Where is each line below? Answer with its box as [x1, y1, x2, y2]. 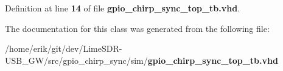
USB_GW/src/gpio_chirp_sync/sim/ [5, 54, 148, 66]
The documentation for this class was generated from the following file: [5, 22, 270, 34]
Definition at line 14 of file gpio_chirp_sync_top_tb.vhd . [5, 2, 240, 14]
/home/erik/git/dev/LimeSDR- [5, 42, 122, 55]
